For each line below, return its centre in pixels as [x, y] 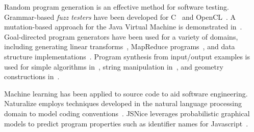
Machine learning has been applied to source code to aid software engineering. [126, 93]
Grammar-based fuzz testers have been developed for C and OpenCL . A [120, 16]
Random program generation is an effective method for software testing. [117, 7]
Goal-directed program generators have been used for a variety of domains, [121, 36]
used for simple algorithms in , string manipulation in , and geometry [114, 66]
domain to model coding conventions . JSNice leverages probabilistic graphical [127, 113]
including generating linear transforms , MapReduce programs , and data [120, 46]
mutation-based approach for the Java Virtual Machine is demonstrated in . [123, 27]
